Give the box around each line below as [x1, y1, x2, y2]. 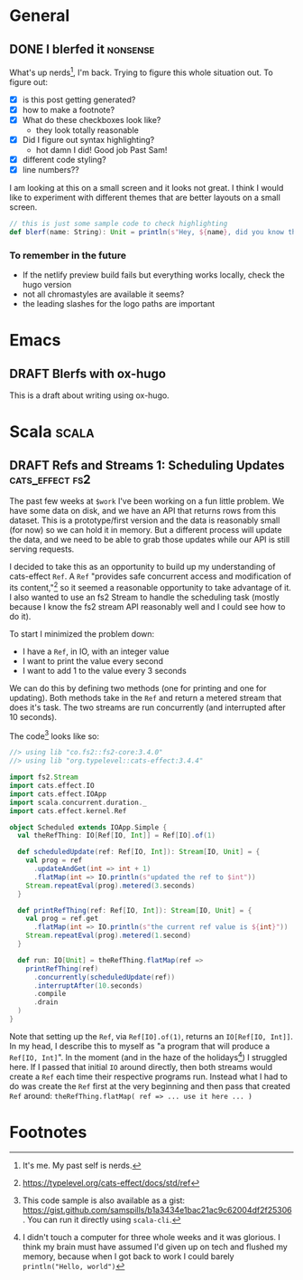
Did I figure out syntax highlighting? [22, 134, 155, 145]
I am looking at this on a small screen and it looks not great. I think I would [9, 183, 284, 194]
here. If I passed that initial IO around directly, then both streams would [9, 1061, 273, 1072]
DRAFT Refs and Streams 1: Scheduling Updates [9, 458, 286, 473]
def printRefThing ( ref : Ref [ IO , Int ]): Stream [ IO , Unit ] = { [17, 905, 252, 915]
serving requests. [9, 544, 75, 555]
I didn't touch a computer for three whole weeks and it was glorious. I [22, 1232, 281, 1243]
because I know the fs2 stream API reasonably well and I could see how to [9, 601, 286, 612]
